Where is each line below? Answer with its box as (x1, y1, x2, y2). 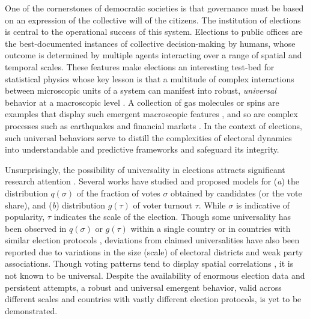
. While (198, 198, 226, 211)
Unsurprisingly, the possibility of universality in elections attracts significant (5, 163, 285, 175)
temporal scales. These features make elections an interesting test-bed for (5, 60, 275, 73)
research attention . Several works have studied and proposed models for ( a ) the (5, 175, 300, 187)
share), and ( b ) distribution (5, 198, 105, 211)
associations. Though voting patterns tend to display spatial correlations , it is (5, 257, 294, 270)
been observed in (5, 222, 67, 234)
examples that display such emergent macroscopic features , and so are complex (5, 108, 298, 120)
